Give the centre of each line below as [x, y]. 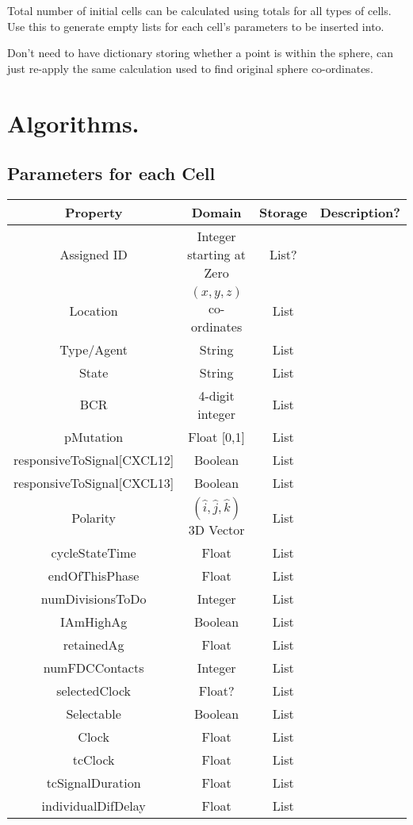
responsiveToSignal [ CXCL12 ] [94, 459]
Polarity [94, 517]
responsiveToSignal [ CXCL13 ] [94, 482]
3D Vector [216, 529]
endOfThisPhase [94, 575]
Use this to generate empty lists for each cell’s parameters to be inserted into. [196, 26]
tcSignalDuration [94, 782]
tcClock [94, 759]
